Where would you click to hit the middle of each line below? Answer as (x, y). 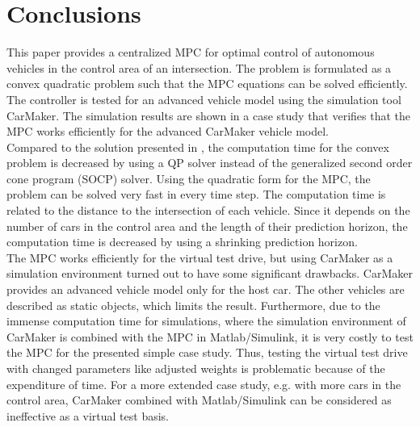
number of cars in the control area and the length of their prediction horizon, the (207, 226)
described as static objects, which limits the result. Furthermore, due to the (193, 305)
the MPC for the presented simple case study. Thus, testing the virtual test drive (207, 352)
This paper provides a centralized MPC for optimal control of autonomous (191, 52)
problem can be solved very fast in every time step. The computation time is (196, 194)
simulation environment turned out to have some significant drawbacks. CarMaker (210, 273)
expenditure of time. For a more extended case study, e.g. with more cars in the (204, 384)
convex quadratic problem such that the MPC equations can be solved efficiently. (207, 84)
